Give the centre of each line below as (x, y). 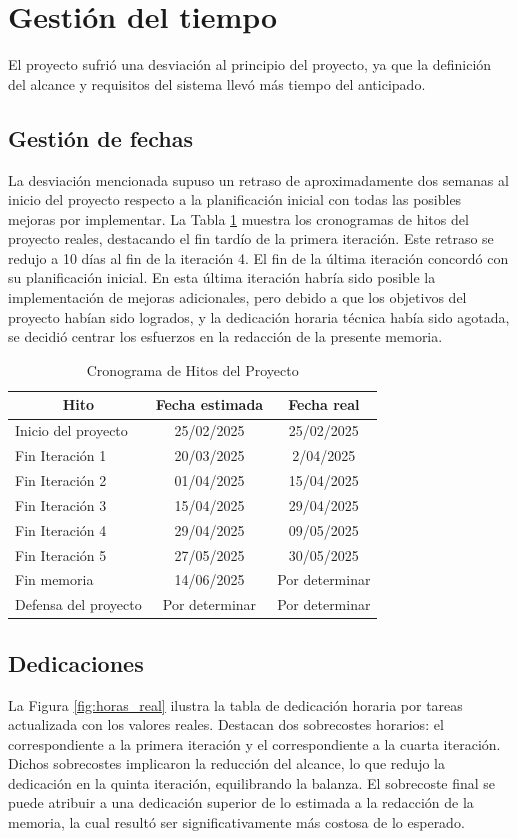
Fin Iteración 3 (61, 504)
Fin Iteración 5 (61, 554)
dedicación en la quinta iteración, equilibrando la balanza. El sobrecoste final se (252, 782)
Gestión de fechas (100, 137)
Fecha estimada (209, 404)
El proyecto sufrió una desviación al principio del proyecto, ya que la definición (250, 64)
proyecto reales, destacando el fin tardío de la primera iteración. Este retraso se (251, 238)
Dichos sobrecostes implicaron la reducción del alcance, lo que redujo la (226, 763)
